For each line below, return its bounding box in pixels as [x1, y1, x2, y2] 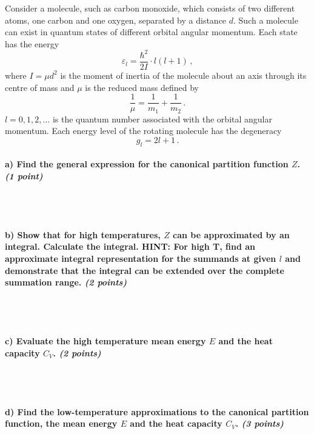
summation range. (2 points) [5, 276, 127, 289]
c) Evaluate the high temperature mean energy [5, 335, 206, 347]
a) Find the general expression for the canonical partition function [5, 158, 289, 170]
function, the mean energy [5, 417, 118, 430]
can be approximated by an [173, 228, 290, 241]
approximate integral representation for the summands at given [5, 252, 276, 264]
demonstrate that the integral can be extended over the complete [5, 264, 284, 276]
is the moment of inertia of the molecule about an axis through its [60, 68, 307, 81]
